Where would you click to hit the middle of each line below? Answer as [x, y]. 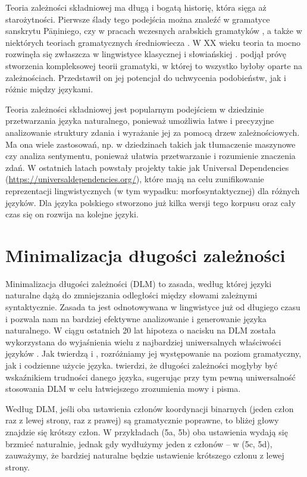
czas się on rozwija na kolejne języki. [72, 214]
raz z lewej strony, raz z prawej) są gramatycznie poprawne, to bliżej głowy [142, 420]
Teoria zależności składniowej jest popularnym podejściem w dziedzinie [135, 109]
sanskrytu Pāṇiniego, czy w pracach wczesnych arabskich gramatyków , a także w [154, 31]
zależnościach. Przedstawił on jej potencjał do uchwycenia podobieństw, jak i [146, 77]
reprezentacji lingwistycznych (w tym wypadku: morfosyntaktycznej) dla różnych [153, 190]
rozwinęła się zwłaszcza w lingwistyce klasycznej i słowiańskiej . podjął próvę [146, 54]
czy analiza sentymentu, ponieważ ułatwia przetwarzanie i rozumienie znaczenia [151, 156]
